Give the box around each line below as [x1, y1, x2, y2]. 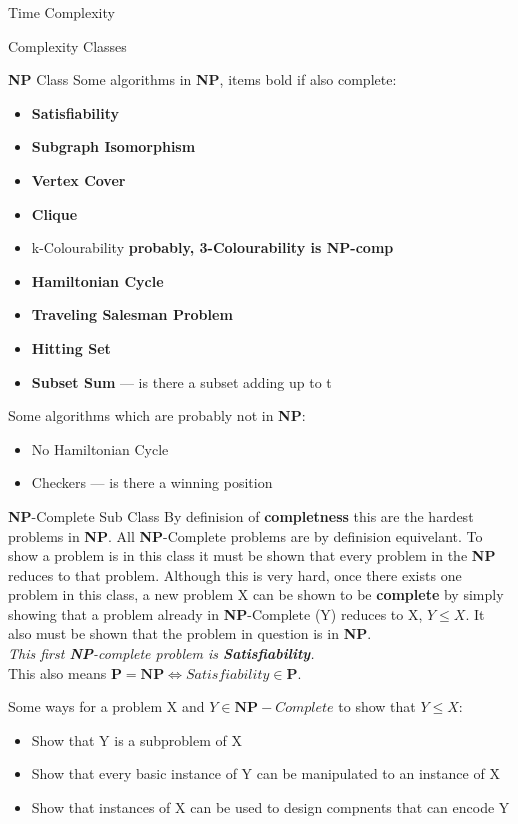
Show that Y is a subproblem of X [31, 729, 242, 750]
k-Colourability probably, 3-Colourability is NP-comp [31, 237, 394, 258]
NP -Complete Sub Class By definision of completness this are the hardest [8, 505, 474, 526]
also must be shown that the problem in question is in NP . [8, 623, 372, 644]
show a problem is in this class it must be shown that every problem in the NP [8, 545, 496, 566]
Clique [31, 203, 78, 224]
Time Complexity [8, 2, 115, 22]
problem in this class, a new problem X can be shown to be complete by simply [8, 584, 504, 605]
